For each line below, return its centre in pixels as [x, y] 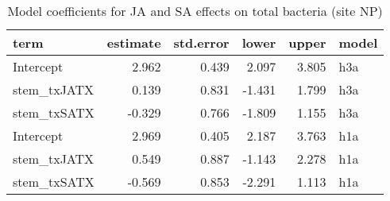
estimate [134, 43]
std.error [201, 43]
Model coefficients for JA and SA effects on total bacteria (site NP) [195, 11]
